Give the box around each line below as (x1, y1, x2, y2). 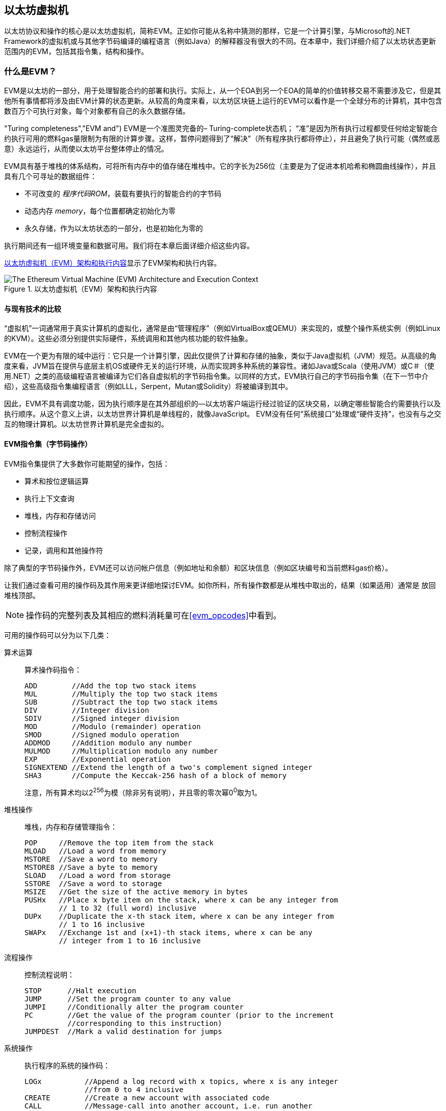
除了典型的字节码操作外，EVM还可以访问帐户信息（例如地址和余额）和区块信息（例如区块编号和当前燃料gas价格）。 (4, 563, 392, 572)
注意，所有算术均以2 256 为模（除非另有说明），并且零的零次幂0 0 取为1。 (24, 786, 261, 797)
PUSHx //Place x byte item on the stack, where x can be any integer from (24, 896, 338, 905)
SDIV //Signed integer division (24, 714, 179, 722)
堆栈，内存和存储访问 (24, 511, 96, 520)
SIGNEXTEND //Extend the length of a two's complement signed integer (24, 763, 312, 771)
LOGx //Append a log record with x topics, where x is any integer (24, 1077, 338, 1086)
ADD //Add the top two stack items (24, 681, 197, 690)
